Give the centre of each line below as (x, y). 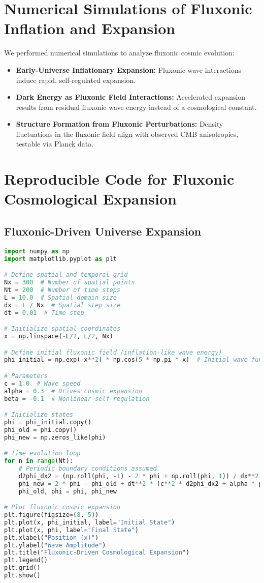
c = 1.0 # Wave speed (42, 383)
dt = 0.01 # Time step (44, 313)
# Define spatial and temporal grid (66, 275)
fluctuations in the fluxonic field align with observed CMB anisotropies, (127, 134)
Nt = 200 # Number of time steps (62, 290)
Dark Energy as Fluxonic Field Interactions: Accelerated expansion (131, 97)
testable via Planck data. (55, 144)
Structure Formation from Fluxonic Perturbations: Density (120, 124)
